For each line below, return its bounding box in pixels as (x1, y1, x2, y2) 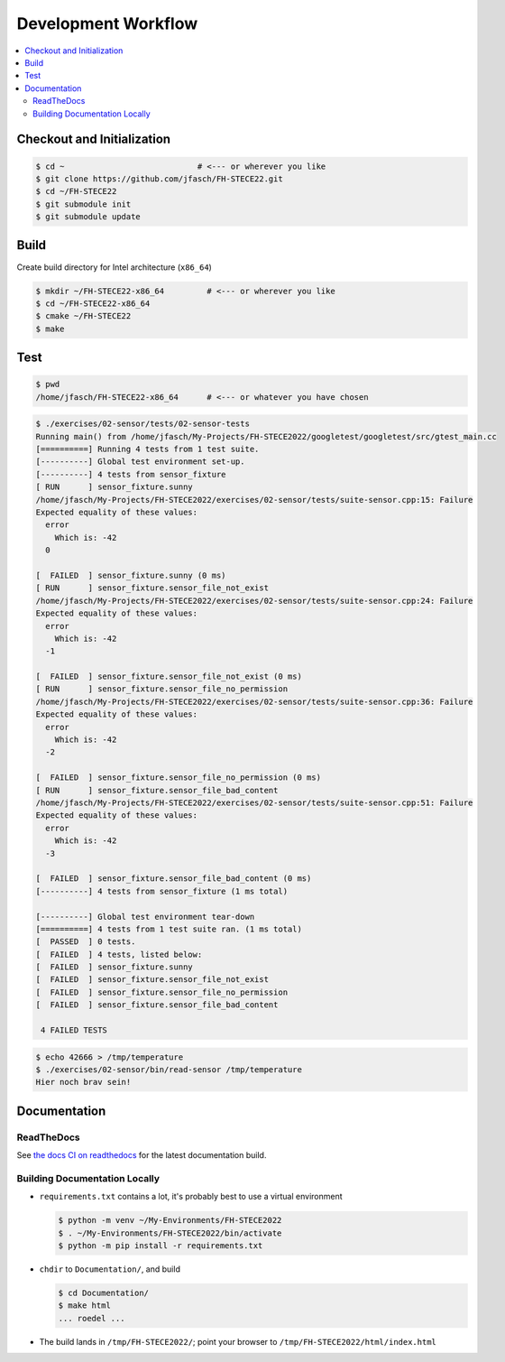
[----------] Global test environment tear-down (35, 912, 255, 922)
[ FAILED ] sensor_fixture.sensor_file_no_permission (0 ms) (35, 773, 322, 783)
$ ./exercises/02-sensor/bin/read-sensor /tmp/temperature (35, 1065, 302, 1074)
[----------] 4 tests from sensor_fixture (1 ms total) (35, 885, 289, 896)
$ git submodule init (35, 199, 132, 209)
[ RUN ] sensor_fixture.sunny (35, 482, 193, 492)
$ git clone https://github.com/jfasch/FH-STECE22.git (35, 173, 283, 184)
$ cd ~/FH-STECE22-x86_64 (35, 298, 151, 309)
